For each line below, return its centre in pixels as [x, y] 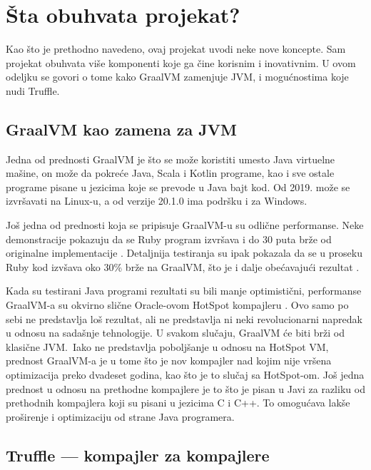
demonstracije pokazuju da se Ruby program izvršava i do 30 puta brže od [169, 239]
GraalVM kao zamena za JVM [121, 129]
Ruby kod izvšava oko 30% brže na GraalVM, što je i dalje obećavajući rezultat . [183, 266]
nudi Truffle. [33, 90]
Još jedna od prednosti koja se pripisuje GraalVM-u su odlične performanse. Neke [185, 225]
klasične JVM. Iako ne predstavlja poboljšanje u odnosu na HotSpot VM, [167, 346]
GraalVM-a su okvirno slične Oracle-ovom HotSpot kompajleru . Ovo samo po [177, 305]
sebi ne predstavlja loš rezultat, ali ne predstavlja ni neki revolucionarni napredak [184, 318]
